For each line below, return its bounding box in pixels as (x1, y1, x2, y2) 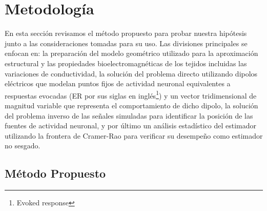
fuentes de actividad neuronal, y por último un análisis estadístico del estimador (5, 120, 256, 131)
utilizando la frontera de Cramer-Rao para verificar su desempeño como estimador (5, 130, 263, 141)
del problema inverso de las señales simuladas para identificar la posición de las (5, 110, 253, 121)
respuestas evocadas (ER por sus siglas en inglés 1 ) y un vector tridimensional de (5, 88, 257, 101)
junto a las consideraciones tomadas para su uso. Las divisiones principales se (5, 37, 248, 48)
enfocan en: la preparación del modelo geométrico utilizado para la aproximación (5, 48, 258, 59)
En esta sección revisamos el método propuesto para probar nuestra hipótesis (5, 28, 247, 39)
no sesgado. (5, 140, 40, 151)
